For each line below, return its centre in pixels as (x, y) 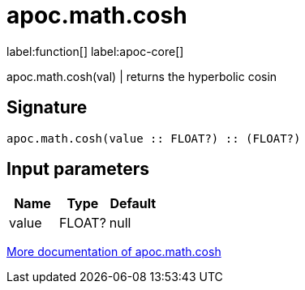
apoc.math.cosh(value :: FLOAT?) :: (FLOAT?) (154, 138)
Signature (47, 108)
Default (133, 204)
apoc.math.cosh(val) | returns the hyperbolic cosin (142, 76)
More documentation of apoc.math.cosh (114, 252)
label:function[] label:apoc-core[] (95, 51)
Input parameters (78, 169)
